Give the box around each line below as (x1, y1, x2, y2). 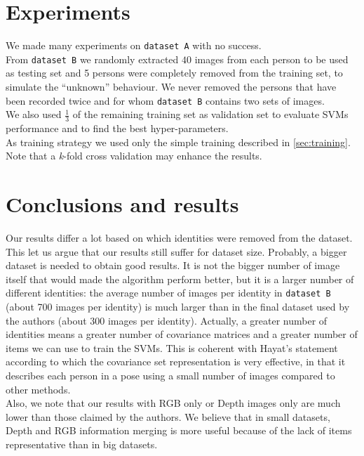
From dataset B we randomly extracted (6, 51, 179, 66)
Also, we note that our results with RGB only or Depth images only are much (6, 396, 341, 410)
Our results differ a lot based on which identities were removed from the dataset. (6, 230, 353, 245)
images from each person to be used (194, 51, 349, 66)
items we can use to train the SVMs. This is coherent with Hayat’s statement (6, 340, 338, 355)
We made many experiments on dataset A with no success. (6, 38, 262, 53)
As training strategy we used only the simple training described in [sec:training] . (6, 134, 351, 149)
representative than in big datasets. (6, 436, 158, 451)
